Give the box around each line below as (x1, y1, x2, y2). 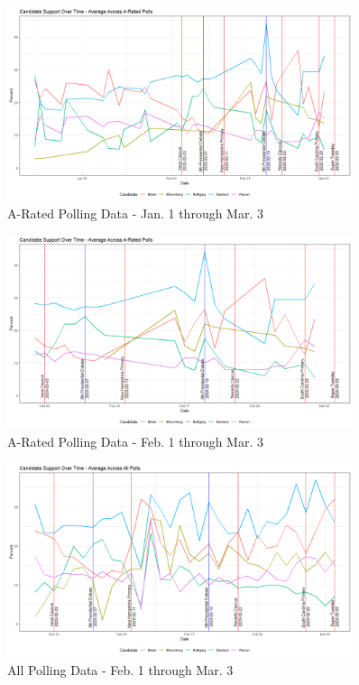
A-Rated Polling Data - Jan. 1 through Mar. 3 (7, 204, 263, 223)
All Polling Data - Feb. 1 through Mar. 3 (7, 660, 234, 679)
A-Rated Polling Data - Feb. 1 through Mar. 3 (7, 432, 263, 451)
